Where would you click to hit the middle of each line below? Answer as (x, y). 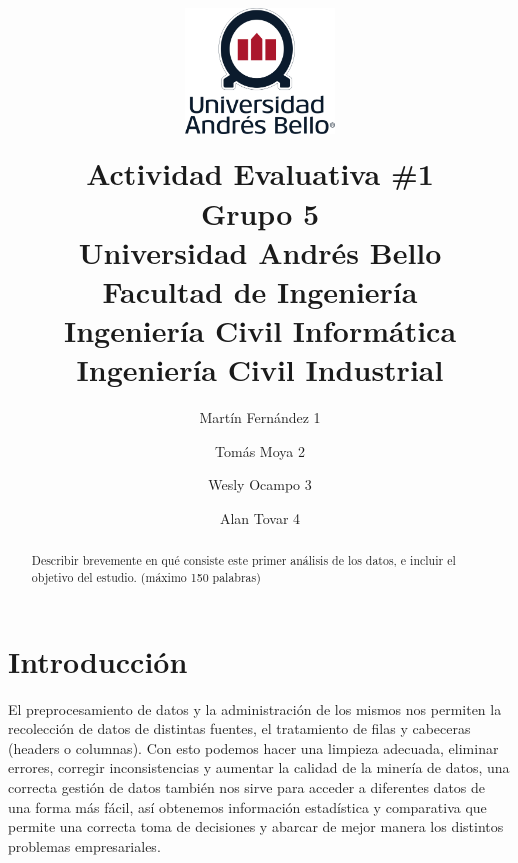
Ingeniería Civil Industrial (260, 369)
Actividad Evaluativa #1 (260, 173)
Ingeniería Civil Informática (260, 330)
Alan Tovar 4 (260, 518)
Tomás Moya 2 (260, 450)
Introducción (98, 660)
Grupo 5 (260, 212)
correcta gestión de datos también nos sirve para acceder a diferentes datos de (247, 787)
